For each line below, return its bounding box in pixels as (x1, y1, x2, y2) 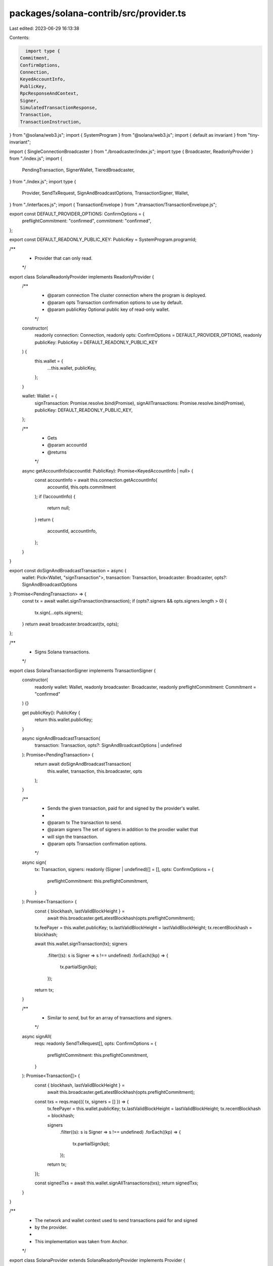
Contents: (9, 34, 30, 41)
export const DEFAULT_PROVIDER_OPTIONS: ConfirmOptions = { (9, 211, 145, 217)
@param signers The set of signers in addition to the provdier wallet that (47, 826, 198, 833)
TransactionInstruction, (20, 119, 82, 125)
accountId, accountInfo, (47, 528, 97, 534)
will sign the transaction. (47, 834, 99, 840)
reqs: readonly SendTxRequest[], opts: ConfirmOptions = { (34, 1041, 157, 1047)
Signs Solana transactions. (34, 649, 90, 655)
